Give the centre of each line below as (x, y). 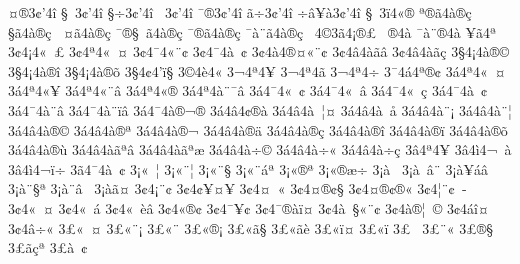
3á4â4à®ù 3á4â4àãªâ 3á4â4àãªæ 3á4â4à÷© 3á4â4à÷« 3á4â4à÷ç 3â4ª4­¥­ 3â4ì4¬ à (260, 149)
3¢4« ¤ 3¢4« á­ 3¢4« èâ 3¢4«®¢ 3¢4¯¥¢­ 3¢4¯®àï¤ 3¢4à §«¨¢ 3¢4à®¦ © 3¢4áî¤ (248, 207)
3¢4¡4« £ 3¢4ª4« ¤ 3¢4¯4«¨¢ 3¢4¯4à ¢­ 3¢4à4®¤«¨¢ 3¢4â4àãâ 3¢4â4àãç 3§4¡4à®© (258, 51)
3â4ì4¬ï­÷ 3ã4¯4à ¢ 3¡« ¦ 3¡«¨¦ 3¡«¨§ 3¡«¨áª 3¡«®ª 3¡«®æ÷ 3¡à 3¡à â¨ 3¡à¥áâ (248, 168)
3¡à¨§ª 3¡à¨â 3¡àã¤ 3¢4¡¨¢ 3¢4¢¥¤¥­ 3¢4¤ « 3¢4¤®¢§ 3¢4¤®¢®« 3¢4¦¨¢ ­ (237, 188)
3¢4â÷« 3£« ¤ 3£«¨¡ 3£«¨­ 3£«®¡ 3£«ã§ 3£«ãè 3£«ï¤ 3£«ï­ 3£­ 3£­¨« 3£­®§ (250, 227)
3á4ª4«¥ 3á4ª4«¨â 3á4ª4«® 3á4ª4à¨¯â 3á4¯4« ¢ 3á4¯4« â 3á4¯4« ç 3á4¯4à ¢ (248, 90)
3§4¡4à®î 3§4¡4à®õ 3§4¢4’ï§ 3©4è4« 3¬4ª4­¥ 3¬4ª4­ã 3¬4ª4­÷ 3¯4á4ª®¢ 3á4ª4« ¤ (257, 70)
